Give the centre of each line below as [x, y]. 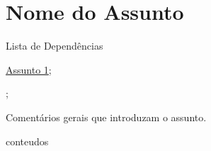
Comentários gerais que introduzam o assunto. [106, 117]
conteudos [27, 141]
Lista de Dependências [55, 46]
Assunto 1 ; [29, 69]
